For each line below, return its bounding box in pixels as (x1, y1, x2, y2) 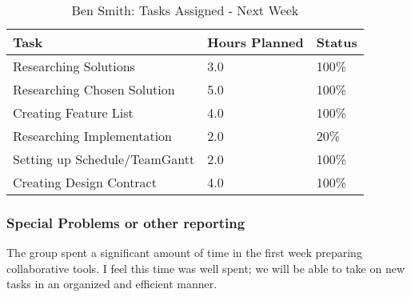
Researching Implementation (13, 126, 173, 145)
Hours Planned (207, 33, 304, 51)
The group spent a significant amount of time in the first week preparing (6, 244, 362, 261)
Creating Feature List (13, 103, 134, 122)
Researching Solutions (13, 57, 135, 75)
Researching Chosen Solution (13, 80, 175, 98)
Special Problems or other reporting (6, 212, 245, 232)
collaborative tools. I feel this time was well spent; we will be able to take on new (6, 259, 405, 276)
